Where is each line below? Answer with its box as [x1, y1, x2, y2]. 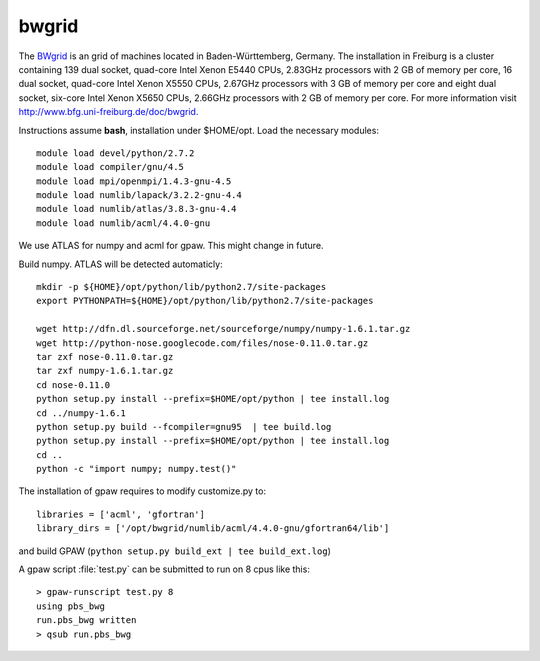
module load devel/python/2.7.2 [36, 147, 195, 159]
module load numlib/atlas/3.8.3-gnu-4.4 [36, 203, 237, 215]
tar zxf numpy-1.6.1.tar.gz [36, 365, 174, 377]
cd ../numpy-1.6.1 [36, 407, 127, 419]
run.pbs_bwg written [36, 615, 137, 626]
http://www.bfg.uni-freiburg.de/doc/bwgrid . [18, 106, 199, 118]
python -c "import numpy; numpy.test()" [36, 463, 237, 475]
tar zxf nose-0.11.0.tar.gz [36, 351, 174, 362]
